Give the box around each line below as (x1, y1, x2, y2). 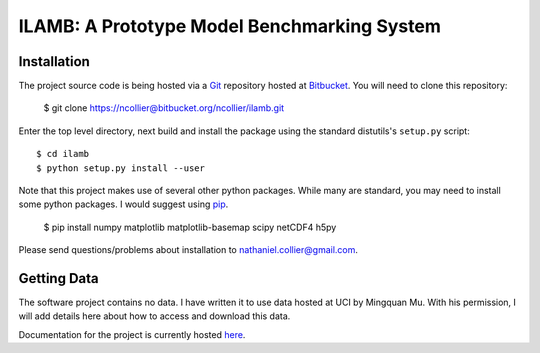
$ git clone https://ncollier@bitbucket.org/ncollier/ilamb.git (43, 102, 285, 114)
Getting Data (18, 270, 99, 287)
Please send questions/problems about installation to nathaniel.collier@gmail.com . (18, 244, 359, 256)
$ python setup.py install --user (36, 162, 205, 174)
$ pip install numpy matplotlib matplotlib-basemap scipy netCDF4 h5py (43, 221, 337, 233)
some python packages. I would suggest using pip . (18, 198, 229, 210)
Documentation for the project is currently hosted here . (18, 328, 246, 340)
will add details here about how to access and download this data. (18, 310, 291, 322)
